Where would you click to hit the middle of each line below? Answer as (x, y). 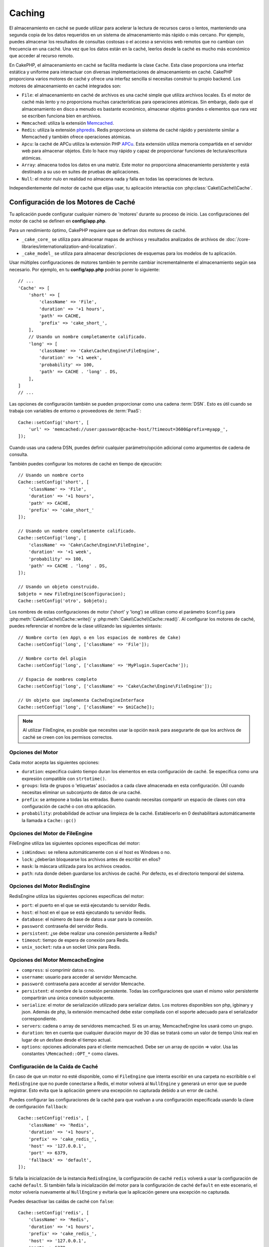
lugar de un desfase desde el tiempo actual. (67, 1039)
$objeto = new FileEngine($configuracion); (72, 594)
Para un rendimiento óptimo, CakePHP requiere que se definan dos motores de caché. (98, 230)
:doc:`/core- (238, 239)
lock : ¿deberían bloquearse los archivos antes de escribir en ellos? (91, 859)
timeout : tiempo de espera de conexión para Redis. (75, 940)
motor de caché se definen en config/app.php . (58, 221)
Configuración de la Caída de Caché (54, 1066)
